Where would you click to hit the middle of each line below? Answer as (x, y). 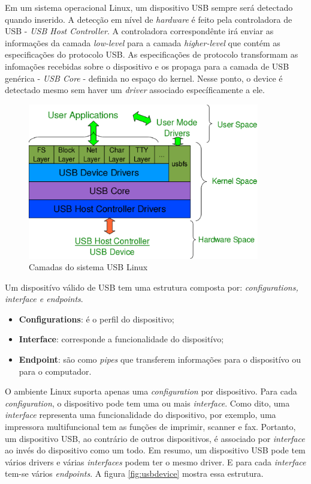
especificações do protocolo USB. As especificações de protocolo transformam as (152, 54)
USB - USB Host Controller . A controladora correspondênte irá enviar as (139, 31)
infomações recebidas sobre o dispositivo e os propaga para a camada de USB (147, 66)
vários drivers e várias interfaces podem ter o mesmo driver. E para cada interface (155, 461)
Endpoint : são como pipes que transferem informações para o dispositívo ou (160, 359)
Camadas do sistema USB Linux (88, 267)
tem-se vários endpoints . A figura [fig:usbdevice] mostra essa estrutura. (134, 473)
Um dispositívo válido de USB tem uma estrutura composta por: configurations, (152, 287)
